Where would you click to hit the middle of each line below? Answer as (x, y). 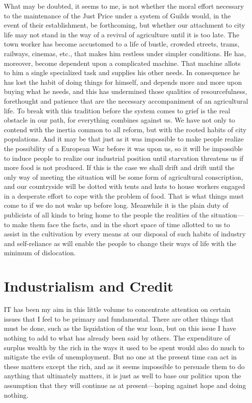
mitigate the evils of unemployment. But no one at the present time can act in (120, 357)
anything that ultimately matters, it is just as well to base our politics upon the (123, 376)
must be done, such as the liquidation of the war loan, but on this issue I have (120, 328)
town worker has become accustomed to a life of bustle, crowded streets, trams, (122, 44)
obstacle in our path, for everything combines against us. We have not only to (119, 120)
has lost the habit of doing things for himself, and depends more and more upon (123, 82)
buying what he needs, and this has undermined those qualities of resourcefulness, (126, 91)
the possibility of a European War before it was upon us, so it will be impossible (123, 148)
